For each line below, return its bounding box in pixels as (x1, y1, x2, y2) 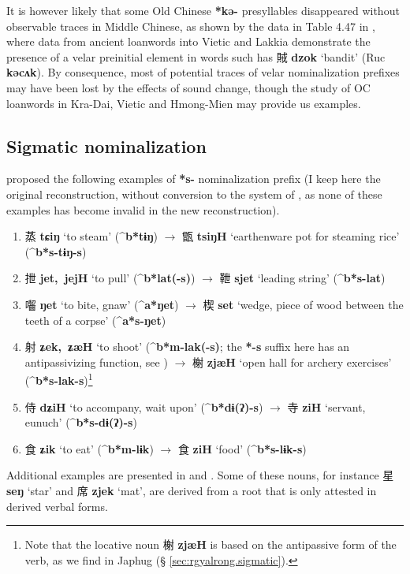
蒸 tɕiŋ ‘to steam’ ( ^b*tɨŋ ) (24, 228, 158, 244)
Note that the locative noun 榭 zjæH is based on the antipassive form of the (24, 536, 397, 553)
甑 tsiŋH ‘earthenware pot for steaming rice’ (181, 228, 400, 244)
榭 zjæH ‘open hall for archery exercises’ (192, 353, 392, 370)
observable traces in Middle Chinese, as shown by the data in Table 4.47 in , (6, 17, 375, 34)
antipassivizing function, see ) (24, 353, 168, 370)
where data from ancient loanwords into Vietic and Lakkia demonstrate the (6, 33, 371, 50)
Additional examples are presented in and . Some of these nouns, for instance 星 (6, 467, 394, 483)
